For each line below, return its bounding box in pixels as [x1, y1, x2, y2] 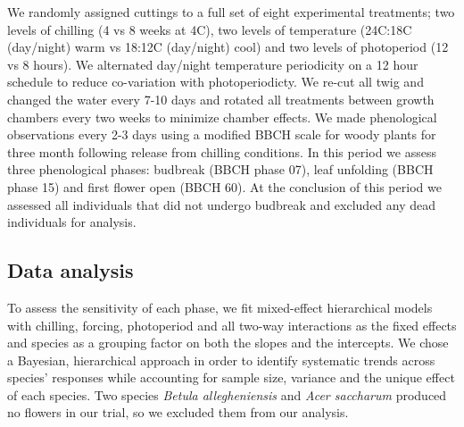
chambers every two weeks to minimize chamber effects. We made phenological [7, 107, 437, 126]
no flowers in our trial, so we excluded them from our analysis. [7, 403, 349, 422]
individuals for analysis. [7, 213, 137, 231]
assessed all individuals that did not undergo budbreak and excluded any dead [7, 195, 436, 213]
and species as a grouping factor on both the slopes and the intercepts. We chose [7, 333, 449, 352]
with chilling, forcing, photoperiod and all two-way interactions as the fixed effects [7, 315, 457, 334]
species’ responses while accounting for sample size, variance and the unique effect [7, 368, 455, 387]
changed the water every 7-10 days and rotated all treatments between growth [7, 89, 435, 108]
